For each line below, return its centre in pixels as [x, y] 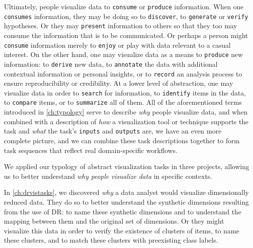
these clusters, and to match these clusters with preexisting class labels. [111, 240]
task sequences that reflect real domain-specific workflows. [91, 150]
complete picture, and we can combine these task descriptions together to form [122, 140]
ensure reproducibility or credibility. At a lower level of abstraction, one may [119, 83]
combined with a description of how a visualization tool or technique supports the [126, 121]
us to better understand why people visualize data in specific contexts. [108, 176]
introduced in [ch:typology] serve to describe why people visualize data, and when [126, 112]
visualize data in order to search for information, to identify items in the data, [125, 92]
